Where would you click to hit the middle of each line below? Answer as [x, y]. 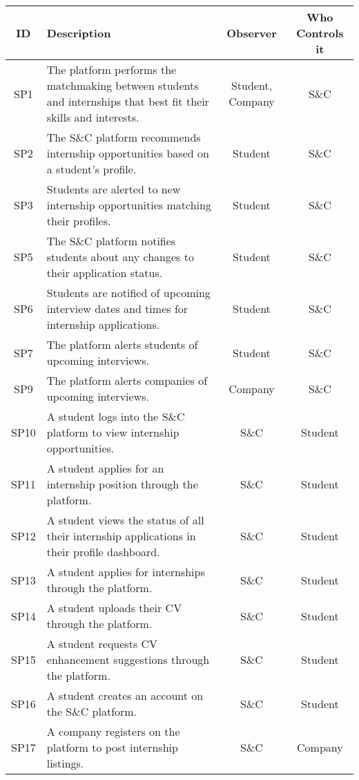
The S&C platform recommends [124, 137]
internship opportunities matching [129, 205]
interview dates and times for [117, 308]
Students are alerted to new [114, 189]
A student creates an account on [125, 695]
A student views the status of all [125, 520]
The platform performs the [111, 69]
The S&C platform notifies [111, 241]
